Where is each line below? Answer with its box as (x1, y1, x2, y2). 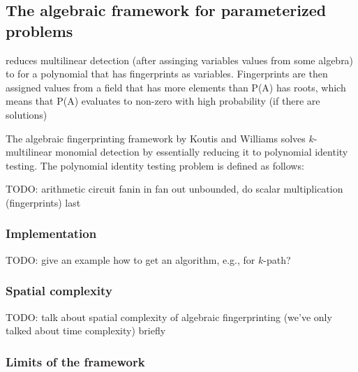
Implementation (6, 225, 97, 242)
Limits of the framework (6, 352, 145, 370)
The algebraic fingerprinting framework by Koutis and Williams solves (6, 131, 306, 145)
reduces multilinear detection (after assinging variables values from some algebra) (6, 52, 354, 67)
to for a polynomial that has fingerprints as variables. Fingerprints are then (6, 66, 328, 81)
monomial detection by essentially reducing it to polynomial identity (55, 144, 348, 159)
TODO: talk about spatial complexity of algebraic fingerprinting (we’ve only (6, 309, 332, 324)
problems (6, 20, 73, 41)
